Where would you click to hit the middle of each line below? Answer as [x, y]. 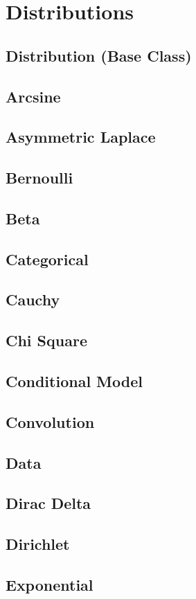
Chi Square [46, 340]
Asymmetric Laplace [81, 137]
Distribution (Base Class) [99, 55]
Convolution [50, 421]
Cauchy [33, 299]
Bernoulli [39, 178]
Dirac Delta [48, 503]
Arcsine [33, 96]
